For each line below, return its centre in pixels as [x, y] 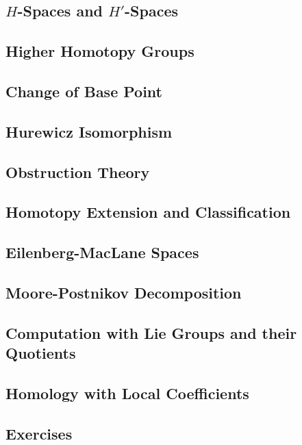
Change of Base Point [84, 91]
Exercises [39, 433]
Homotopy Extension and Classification [148, 212]
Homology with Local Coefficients [127, 393]
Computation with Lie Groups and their [151, 332]
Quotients [41, 353]
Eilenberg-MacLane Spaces [102, 252]
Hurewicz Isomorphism [89, 131]
